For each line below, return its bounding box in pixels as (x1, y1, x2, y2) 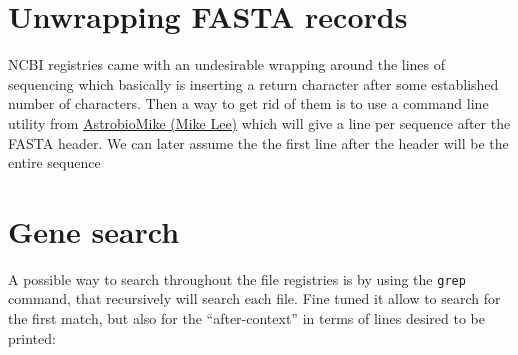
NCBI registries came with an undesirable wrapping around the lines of (8, 54, 446, 75)
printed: (8, 327, 56, 348)
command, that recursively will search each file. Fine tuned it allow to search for (8, 288, 501, 309)
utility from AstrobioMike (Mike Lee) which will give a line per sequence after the (8, 112, 511, 133)
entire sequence (8, 152, 101, 173)
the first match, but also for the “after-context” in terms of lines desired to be (8, 308, 485, 329)
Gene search (8, 210, 180, 251)
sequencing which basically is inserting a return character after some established (8, 73, 499, 94)
